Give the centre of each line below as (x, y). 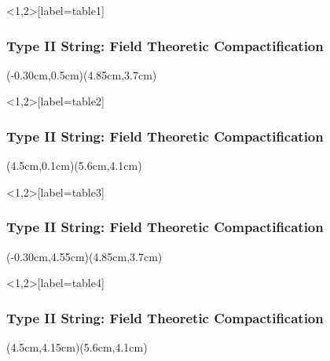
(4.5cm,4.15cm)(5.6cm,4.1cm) (77, 347)
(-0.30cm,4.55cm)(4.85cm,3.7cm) (84, 256)
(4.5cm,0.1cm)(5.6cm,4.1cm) (74, 166)
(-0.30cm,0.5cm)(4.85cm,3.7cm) (82, 74)
